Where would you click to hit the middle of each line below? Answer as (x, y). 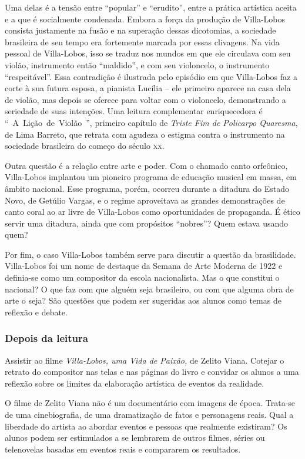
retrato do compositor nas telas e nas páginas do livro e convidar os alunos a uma (152, 372)
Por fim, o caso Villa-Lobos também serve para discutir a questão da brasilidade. (150, 254)
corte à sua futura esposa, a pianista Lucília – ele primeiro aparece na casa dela (148, 88)
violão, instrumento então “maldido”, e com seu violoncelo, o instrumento (137, 64)
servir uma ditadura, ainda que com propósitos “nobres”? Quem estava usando (147, 223)
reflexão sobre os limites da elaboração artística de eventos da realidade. (135, 383)
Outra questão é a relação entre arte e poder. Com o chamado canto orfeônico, (146, 165)
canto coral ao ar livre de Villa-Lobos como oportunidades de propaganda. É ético (152, 212)
